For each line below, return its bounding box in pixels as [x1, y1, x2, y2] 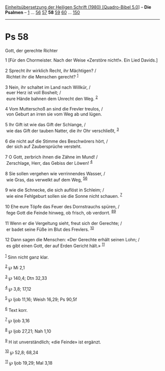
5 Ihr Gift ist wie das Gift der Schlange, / [5, 122, 86, 128]
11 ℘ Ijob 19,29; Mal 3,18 [5, 359, 53, 366]
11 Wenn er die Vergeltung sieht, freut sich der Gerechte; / [5, 220, 122, 226]
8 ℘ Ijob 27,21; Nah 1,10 [5, 328, 52, 334]
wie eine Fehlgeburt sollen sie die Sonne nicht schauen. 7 [6, 192, 123, 199]
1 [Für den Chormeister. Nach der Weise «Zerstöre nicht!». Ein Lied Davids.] [5, 57, 158, 63]
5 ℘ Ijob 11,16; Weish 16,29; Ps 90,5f [5, 296, 77, 302]
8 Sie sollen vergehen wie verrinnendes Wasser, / [5, 170, 106, 177]
